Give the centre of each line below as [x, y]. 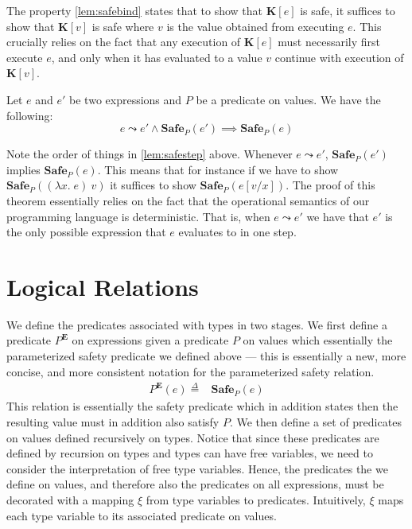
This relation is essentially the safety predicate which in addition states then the [202, 406]
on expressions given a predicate [150, 340]
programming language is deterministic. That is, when [138, 216]
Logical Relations [103, 286]
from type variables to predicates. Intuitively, [256, 500]
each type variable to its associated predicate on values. [142, 515]
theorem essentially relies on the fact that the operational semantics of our [188, 200]
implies [23, 169]
